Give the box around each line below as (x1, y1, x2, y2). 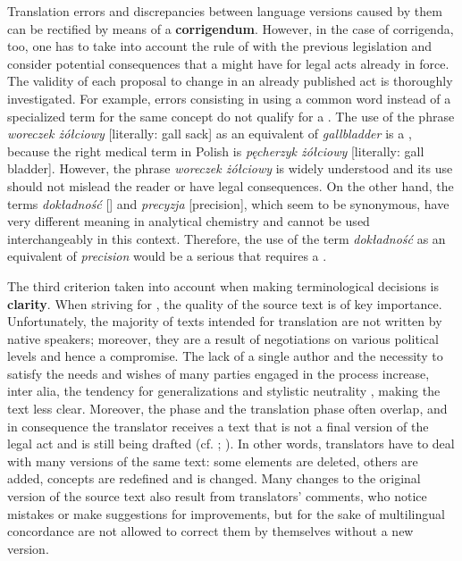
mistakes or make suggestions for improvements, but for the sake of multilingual (7, 504, 445, 523)
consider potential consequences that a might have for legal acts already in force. (7, 54, 449, 72)
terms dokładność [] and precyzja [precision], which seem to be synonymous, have (7, 194, 449, 213)
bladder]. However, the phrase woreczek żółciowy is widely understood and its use (7, 159, 453, 178)
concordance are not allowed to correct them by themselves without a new (7, 522, 414, 540)
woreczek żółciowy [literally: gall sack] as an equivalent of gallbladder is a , (7, 124, 412, 143)
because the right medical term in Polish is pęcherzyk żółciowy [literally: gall (7, 141, 424, 160)
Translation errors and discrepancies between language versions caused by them (7, 2, 442, 20)
